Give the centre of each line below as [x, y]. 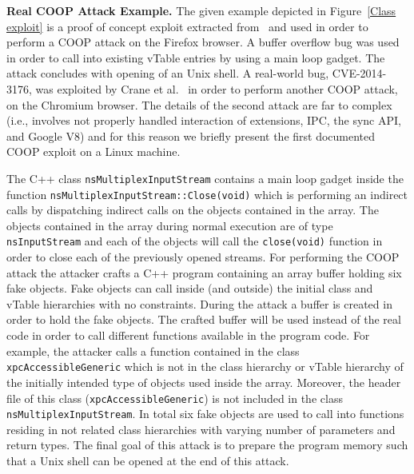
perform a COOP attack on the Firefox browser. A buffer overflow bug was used [203, 42]
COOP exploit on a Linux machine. [94, 151]
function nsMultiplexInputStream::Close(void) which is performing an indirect [207, 194]
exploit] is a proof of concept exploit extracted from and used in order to [187, 26]
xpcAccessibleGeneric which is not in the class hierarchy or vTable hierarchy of [205, 366]
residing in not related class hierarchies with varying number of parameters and [201, 429]
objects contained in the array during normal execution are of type [170, 225]
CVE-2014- [359, 73]
